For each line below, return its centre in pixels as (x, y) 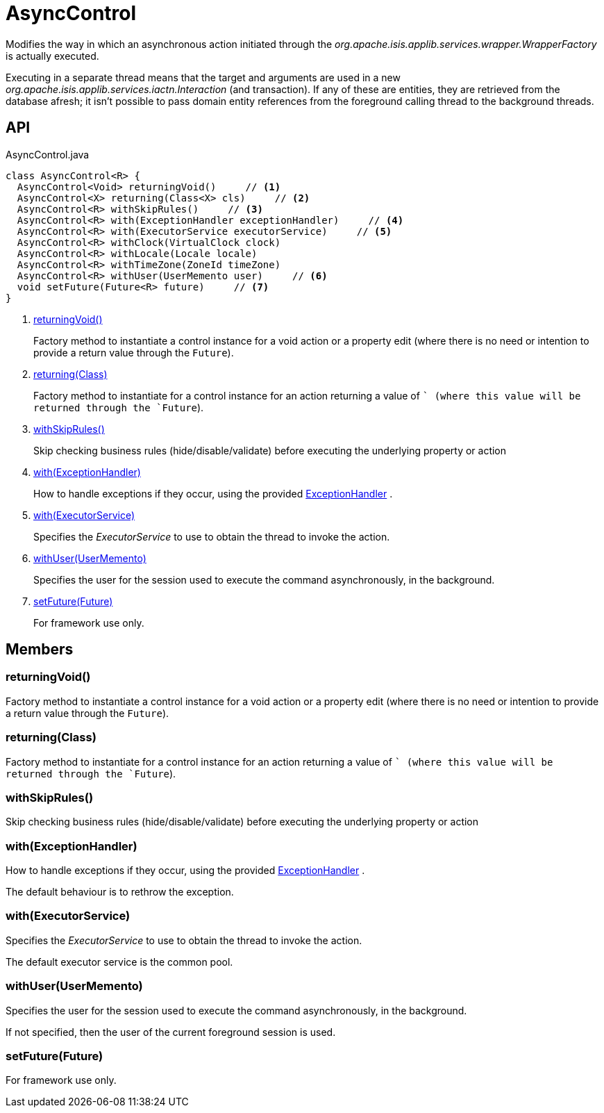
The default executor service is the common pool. (119, 962)
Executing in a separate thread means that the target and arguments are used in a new (203, 77)
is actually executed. (52, 56)
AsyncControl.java (48, 154)
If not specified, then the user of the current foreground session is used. (171, 1032)
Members (40, 650)
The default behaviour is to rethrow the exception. (120, 892)
